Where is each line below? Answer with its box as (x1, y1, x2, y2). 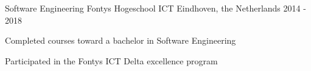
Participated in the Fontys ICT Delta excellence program (5, 54, 218, 67)
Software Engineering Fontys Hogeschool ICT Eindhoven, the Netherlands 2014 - (5, 2, 306, 14)
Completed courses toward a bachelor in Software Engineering (5, 34, 236, 47)
